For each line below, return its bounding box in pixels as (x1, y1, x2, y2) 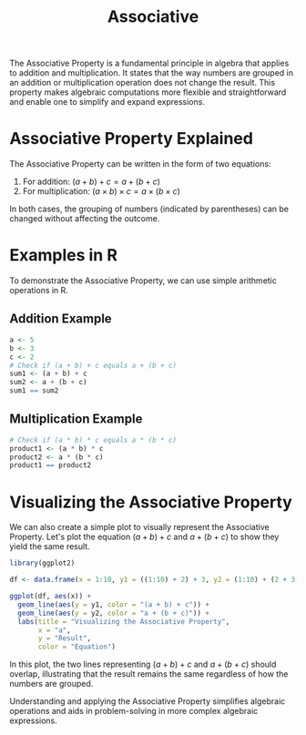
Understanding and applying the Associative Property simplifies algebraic (9, 696, 286, 707)
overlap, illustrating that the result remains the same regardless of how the (9, 669, 289, 679)
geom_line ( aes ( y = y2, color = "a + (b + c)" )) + (17, 608, 209, 618)
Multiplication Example (9, 412, 143, 427)
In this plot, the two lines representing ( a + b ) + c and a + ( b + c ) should (9, 658, 277, 670)
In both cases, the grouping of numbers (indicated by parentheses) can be (9, 203, 290, 215)
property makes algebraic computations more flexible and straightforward (9, 87, 287, 97)
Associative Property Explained (9, 128, 253, 149)
